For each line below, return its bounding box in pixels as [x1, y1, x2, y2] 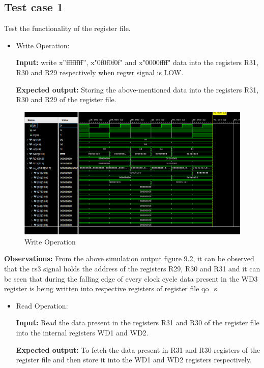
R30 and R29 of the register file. [16, 94, 116, 105]
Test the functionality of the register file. [4, 23, 131, 34]
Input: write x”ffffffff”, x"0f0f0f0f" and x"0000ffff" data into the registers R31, [16, 57, 258, 68]
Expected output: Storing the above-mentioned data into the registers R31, [16, 84, 259, 95]
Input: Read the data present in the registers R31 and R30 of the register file [16, 317, 259, 328]
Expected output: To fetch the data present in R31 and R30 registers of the [16, 344, 260, 355]
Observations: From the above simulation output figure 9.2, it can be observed [4, 253, 254, 264]
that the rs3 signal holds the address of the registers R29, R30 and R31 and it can [4, 263, 260, 273]
